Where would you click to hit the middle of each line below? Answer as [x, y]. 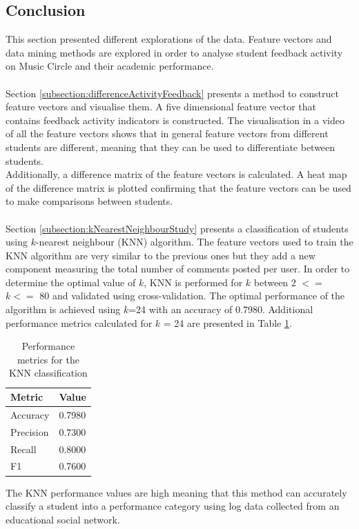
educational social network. [63, 519]
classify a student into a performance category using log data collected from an [173, 506]
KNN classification [48, 373]
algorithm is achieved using [63, 309]
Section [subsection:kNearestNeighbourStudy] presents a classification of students [177, 228]
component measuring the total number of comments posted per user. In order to [178, 269]
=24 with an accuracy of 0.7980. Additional [221, 309]
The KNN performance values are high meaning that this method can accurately [176, 492]
